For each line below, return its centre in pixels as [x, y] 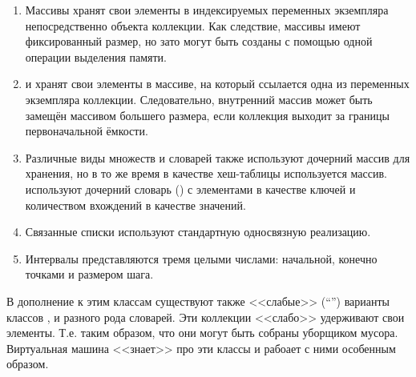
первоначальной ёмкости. [87, 131]
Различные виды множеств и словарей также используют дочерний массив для [218, 157]
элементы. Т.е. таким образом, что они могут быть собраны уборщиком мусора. [202, 333]
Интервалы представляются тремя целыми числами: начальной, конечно [201, 258]
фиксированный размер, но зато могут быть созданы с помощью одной [199, 41]
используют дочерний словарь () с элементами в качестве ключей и [190, 188]
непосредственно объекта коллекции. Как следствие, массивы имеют [193, 25]
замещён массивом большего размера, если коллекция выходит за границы [207, 115]
